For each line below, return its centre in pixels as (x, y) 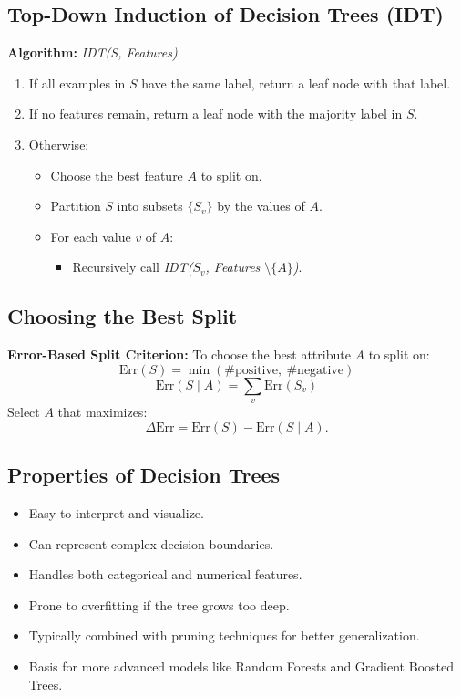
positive (256, 370)
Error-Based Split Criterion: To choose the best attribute (179, 354)
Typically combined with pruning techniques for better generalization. (224, 635)
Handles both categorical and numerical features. (165, 574)
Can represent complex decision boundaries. (151, 543)
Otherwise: (59, 144)
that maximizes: (102, 412)
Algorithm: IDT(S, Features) (92, 52)
